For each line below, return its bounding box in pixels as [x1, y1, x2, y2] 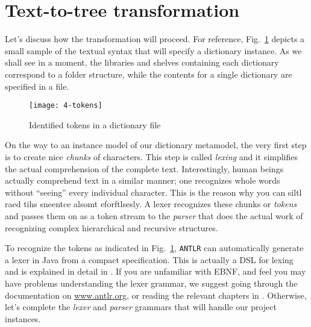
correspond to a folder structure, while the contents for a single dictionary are [5, 67, 292, 80]
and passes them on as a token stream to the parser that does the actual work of [5, 209, 303, 222]
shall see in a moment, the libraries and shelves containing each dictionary [5, 56, 279, 69]
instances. [5, 312, 41, 325]
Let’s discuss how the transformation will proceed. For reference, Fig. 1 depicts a [5, 33, 305, 45]
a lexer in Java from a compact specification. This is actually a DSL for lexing [5, 253, 294, 266]
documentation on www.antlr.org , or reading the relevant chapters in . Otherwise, [5, 288, 307, 301]
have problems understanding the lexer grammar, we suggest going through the [5, 276, 298, 289]
